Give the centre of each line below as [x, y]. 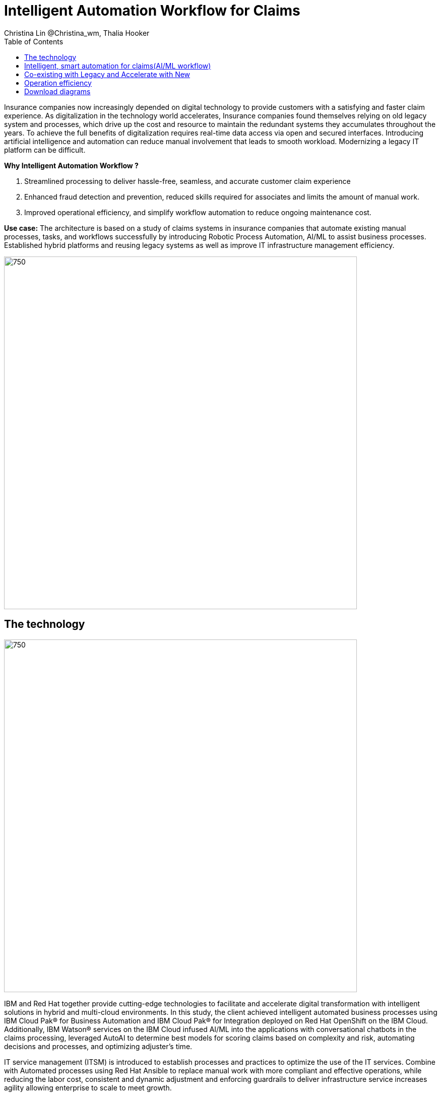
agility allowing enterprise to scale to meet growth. [88, 1087]
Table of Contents [34, 41]
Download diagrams [57, 91]
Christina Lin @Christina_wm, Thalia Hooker [77, 33]
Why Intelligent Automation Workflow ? [71, 165]
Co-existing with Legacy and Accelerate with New [107, 74]
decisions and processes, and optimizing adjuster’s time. [98, 1046]
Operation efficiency [58, 83]
